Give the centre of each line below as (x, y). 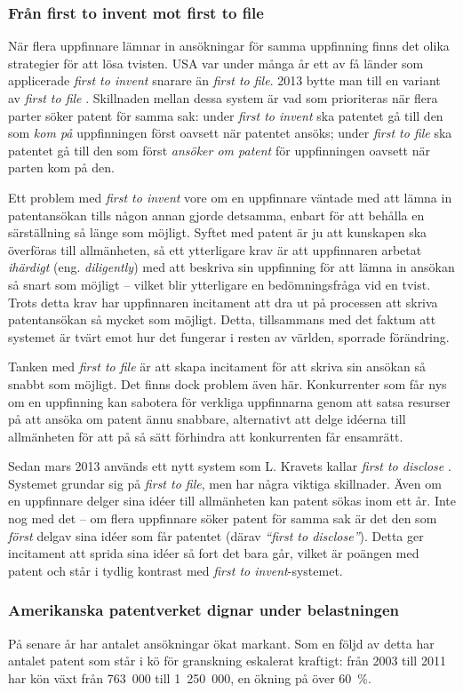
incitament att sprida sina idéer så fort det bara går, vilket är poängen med (214, 553)
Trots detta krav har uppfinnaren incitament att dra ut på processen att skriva (223, 302)
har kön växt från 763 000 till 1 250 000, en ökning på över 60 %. (190, 677)
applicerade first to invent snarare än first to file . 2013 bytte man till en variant (224, 80)
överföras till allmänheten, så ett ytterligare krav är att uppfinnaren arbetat (215, 249)
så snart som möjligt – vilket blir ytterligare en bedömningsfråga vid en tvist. (220, 284)
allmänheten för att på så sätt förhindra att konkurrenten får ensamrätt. (206, 436)
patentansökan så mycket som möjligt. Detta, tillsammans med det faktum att (222, 319)
